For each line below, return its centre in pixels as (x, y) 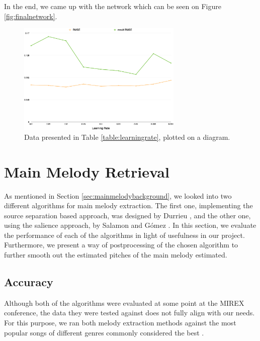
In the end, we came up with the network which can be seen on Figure (113, 6)
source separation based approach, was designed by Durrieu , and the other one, (127, 215)
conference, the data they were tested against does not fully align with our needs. (129, 313)
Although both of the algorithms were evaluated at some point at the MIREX (124, 303)
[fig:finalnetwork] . (31, 16)
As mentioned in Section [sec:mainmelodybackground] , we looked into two (118, 195)
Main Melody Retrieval (87, 171)
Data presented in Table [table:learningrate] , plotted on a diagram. (127, 137)
